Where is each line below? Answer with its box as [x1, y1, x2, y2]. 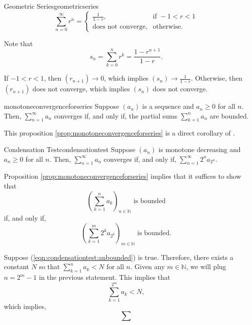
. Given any [130, 261, 165, 272]
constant [4, 261, 29, 272]
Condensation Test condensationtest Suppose [4, 144, 135, 154]
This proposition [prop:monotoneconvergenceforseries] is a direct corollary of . [4, 128, 235, 138]
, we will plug [186, 261, 226, 272]
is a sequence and [142, 101, 194, 111]
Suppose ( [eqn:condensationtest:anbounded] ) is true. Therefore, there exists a [4, 252, 234, 262]
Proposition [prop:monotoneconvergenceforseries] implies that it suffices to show [4, 171, 241, 181]
